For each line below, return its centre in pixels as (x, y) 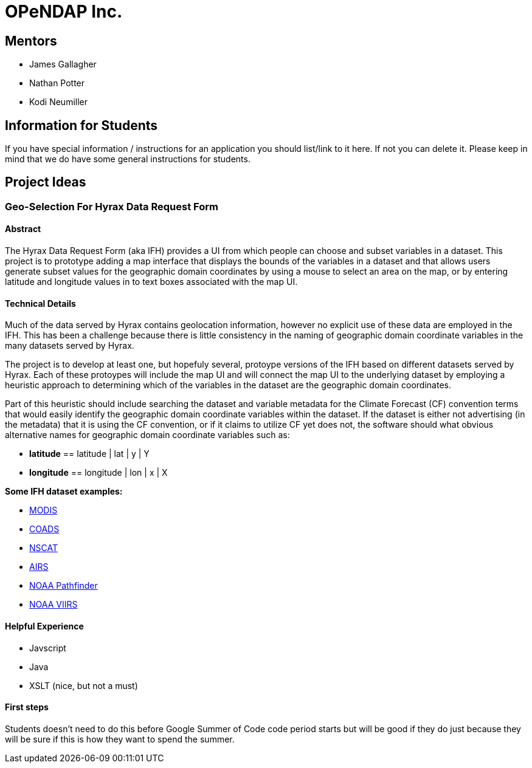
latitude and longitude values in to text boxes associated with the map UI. (151, 282)
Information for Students (81, 125)
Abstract (23, 229)
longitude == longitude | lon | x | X (98, 473)
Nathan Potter (57, 83)
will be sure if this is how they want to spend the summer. (120, 739)
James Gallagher (63, 64)
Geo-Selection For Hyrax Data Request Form (112, 206)
